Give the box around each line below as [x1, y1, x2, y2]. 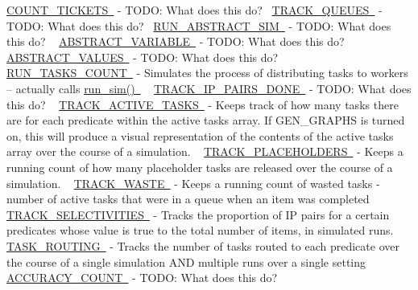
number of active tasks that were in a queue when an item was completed [6, 190, 370, 207]
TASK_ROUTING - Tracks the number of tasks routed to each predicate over [6, 237, 399, 254]
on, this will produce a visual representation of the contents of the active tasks [6, 127, 394, 144]
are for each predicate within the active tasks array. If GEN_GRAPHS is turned [6, 112, 405, 129]
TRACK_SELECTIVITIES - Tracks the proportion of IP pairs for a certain [6, 206, 390, 223]
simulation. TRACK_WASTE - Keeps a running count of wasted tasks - [6, 174, 380, 191]
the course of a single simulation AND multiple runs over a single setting [6, 253, 366, 270]
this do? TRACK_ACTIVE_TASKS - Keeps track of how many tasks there [6, 96, 399, 112]
